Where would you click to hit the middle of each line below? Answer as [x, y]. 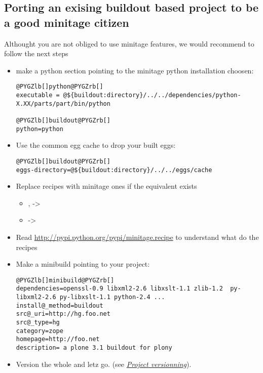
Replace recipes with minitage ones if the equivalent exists [106, 186]
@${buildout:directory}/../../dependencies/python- [152, 95]
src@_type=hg [38, 323]
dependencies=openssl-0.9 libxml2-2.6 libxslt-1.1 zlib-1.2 [119, 289]
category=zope [40, 331]
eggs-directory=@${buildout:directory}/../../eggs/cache [114, 170]
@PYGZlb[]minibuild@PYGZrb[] [65, 280]
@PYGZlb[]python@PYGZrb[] [60, 87]
